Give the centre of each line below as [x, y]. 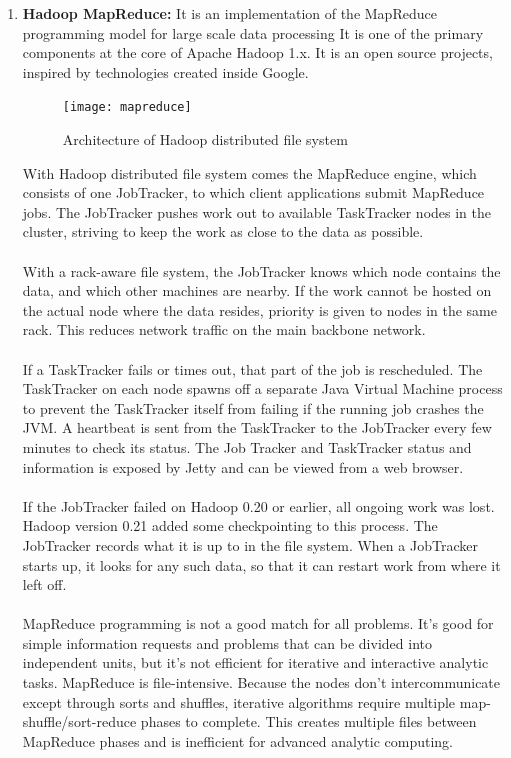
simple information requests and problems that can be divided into [227, 642]
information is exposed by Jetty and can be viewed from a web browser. [243, 466]
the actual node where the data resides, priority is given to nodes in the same [259, 309]
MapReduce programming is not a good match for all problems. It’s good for [258, 623]
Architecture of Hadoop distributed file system [205, 139]
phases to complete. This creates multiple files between [308, 721]
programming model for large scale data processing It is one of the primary [253, 32]
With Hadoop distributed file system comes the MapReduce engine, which [249, 172]
